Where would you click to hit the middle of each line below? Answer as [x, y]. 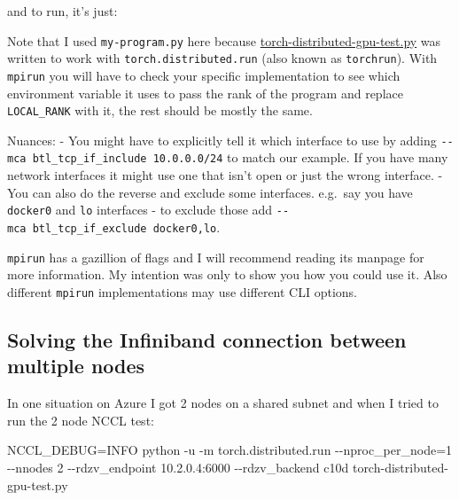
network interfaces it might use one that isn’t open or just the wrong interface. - [225, 175]
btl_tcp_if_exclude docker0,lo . [126, 227]
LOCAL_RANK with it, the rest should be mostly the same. [160, 110]
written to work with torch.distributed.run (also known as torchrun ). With [222, 58]
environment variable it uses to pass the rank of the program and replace [205, 93]
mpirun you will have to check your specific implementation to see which [204, 75]
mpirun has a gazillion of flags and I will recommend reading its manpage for [216, 257]
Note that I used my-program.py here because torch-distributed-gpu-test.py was [224, 40]
